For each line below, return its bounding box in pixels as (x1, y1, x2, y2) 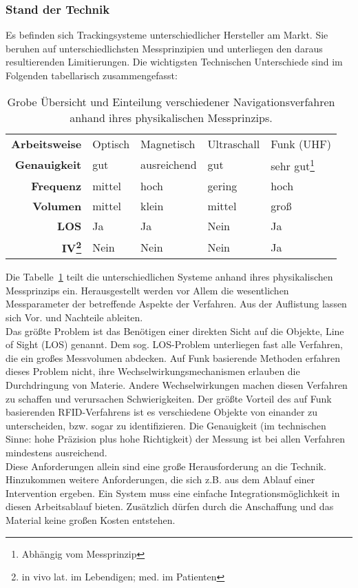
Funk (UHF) (271, 135, 331, 152)
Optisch (92, 135, 130, 152)
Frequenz (31, 177, 82, 194)
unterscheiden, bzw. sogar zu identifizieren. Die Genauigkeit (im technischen (6, 418, 326, 432)
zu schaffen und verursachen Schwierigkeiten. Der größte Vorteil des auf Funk (6, 391, 332, 405)
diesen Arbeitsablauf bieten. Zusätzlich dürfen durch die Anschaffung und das (6, 499, 334, 514)
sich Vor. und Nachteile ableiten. (6, 310, 143, 325)
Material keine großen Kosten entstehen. (6, 512, 176, 527)
